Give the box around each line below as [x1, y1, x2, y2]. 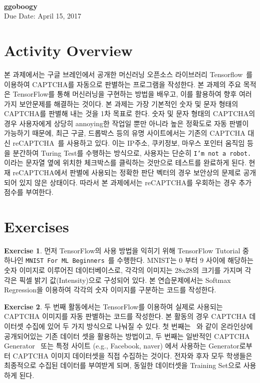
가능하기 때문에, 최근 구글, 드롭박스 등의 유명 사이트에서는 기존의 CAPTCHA [4, 128, 245, 138]
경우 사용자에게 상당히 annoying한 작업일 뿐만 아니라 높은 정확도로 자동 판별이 [4, 118, 249, 128]
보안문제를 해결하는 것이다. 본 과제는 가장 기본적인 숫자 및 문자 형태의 [19, 98, 238, 109]
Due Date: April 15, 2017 [4, 11, 82, 21]
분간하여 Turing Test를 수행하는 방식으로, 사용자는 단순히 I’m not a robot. [13, 147, 251, 158]
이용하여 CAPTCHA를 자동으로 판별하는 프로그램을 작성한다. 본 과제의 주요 [4, 79, 241, 89]
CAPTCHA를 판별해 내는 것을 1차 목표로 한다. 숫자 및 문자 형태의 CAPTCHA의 [4, 108, 255, 119]
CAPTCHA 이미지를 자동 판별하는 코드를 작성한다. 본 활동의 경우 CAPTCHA [4, 311, 247, 321]
